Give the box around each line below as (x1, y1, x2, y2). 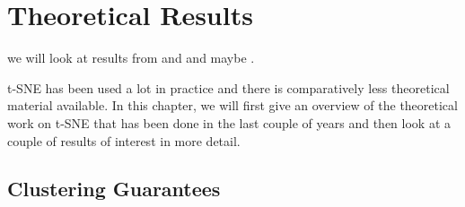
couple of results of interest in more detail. (7, 131, 241, 150)
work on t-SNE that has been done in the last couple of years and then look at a (7, 113, 452, 132)
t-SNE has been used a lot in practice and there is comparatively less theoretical (7, 78, 450, 97)
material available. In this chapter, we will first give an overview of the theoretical (7, 96, 458, 115)
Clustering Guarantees (7, 175, 221, 203)
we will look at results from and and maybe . (7, 48, 255, 67)
